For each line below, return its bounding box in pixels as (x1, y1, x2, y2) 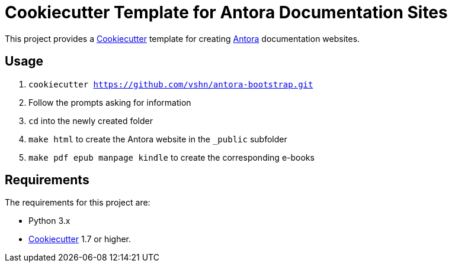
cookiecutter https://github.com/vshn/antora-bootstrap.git (28, 79, 313, 89)
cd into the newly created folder (28, 115, 153, 126)
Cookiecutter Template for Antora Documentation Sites (5, 2, 448, 22)
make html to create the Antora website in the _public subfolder (28, 133, 287, 144)
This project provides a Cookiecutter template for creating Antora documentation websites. (5, 33, 360, 44)
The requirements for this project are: (5, 197, 150, 208)
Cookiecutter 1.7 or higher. (28, 234, 132, 245)
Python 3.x (28, 216, 70, 226)
